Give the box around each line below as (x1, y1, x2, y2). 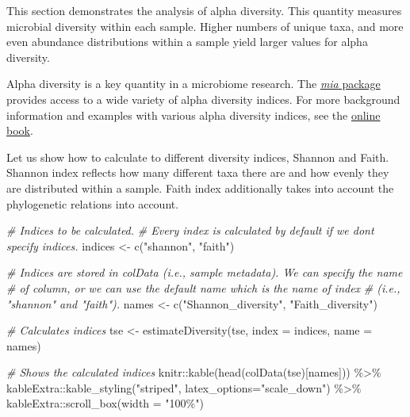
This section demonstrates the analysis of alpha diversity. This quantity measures (6, 2, 402, 18)
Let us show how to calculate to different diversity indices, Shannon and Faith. (6, 148, 389, 165)
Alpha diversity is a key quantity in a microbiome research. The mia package (6, 75, 381, 92)
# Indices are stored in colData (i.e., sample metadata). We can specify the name (6, 264, 403, 281)
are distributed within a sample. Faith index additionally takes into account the (6, 179, 394, 196)
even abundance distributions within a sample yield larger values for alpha (6, 33, 368, 50)
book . (6, 122, 33, 139)
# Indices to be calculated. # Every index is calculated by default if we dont (6, 222, 374, 239)
